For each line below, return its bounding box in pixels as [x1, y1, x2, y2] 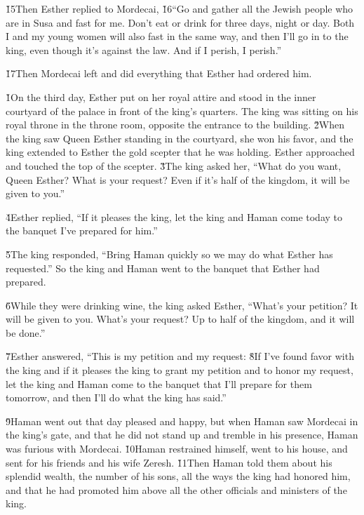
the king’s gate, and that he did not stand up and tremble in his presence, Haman [6, 427, 358, 442]
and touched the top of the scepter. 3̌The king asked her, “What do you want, [6, 158, 342, 173]
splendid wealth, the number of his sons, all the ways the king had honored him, [6, 469, 351, 483]
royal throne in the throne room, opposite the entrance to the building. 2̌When [6, 117, 344, 132]
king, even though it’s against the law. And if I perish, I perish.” [6, 42, 282, 57]
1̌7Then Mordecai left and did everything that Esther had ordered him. [6, 66, 312, 81]
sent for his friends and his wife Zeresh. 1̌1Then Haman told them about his [6, 455, 332, 469]
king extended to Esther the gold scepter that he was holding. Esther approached [6, 145, 355, 159]
